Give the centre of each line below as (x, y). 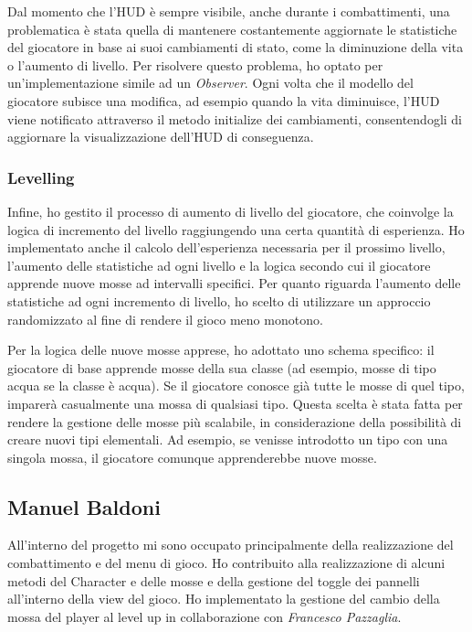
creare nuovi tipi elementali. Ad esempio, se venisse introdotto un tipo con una (228, 439)
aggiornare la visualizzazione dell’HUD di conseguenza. (161, 137)
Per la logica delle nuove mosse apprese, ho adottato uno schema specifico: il (221, 350)
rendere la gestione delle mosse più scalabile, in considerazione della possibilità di (235, 421)
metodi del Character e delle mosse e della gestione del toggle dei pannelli (214, 580)
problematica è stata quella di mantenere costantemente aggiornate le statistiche (232, 29)
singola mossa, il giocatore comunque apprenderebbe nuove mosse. (192, 457)
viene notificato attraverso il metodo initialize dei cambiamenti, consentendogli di (235, 118)
